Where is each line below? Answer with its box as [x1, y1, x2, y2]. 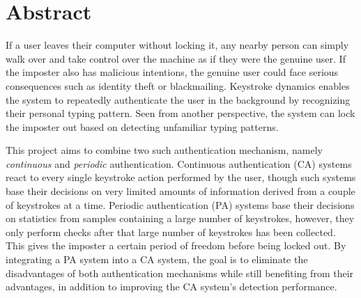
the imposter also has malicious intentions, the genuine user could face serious [6, 65, 339, 79]
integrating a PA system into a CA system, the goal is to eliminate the [6, 252, 308, 267]
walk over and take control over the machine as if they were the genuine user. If [6, 51, 346, 65]
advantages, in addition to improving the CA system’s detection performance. [6, 279, 337, 294]
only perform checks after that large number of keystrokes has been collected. [6, 224, 336, 239]
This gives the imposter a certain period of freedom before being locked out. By [6, 238, 346, 253]
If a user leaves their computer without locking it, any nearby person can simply [6, 38, 349, 52]
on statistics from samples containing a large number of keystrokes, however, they [6, 211, 355, 226]
